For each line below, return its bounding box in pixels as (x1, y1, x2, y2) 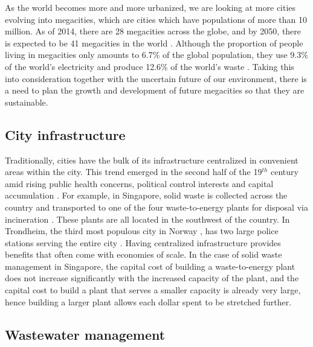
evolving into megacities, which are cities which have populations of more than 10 (5, 13, 308, 25)
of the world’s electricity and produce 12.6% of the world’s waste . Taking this (5, 60, 294, 72)
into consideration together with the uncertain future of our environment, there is (5, 72, 307, 84)
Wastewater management (5, 325, 166, 343)
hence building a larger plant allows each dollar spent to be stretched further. (5, 295, 292, 308)
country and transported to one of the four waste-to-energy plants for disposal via (5, 200, 308, 213)
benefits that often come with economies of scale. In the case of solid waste (5, 248, 282, 261)
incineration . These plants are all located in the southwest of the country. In (5, 212, 290, 225)
